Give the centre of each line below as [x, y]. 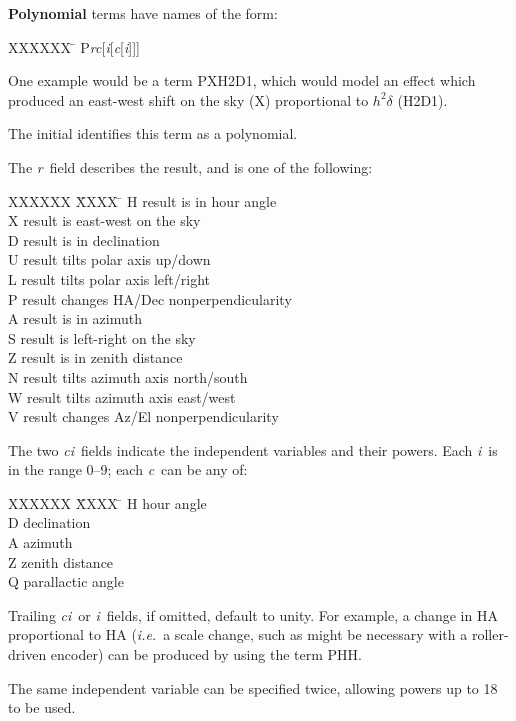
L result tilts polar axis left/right [109, 278]
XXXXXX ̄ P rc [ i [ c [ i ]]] [74, 46]
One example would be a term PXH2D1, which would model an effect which [242, 80]
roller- [490, 634]
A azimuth [40, 542]
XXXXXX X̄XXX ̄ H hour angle [107, 502]
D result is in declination [84, 239]
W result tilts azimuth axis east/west [122, 396]
